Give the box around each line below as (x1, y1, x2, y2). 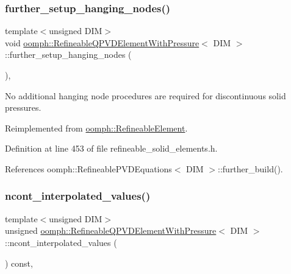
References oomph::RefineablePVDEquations (5, 162, 172, 175)
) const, (5, 256, 33, 269)
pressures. (5, 101, 41, 114)
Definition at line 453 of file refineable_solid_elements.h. (5, 142, 218, 155)
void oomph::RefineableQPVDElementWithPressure (5, 36, 199, 49)
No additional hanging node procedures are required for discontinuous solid (5, 89, 286, 102)
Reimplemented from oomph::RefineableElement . (5, 121, 188, 134)
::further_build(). (218, 162, 283, 175)
